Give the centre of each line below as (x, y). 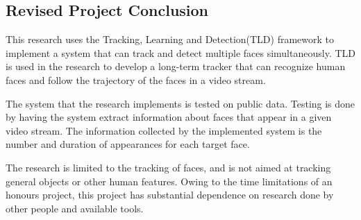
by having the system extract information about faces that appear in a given (169, 117)
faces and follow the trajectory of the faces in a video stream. (136, 79)
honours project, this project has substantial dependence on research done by (170, 195)
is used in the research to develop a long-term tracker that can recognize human (176, 66)
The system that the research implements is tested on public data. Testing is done (180, 103)
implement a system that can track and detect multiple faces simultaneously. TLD (180, 52)
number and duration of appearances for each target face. (128, 144)
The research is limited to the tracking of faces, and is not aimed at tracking (168, 167)
